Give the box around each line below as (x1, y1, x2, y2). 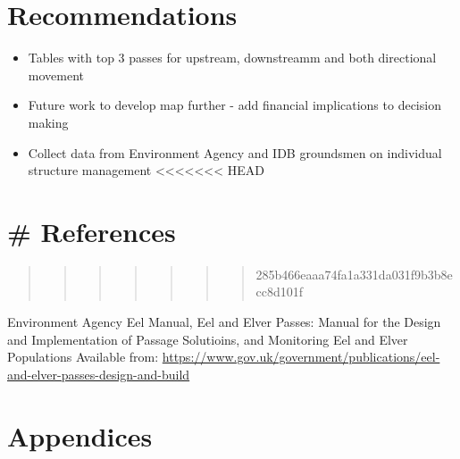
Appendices (7, 417, 153, 454)
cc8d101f (255, 282, 304, 301)
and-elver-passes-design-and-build (7, 364, 190, 383)
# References (7, 213, 176, 249)
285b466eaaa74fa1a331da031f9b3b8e (255, 264, 453, 283)
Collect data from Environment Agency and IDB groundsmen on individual (28, 143, 442, 162)
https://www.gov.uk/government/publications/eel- (162, 347, 440, 366)
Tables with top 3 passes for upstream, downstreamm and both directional (28, 48, 437, 67)
